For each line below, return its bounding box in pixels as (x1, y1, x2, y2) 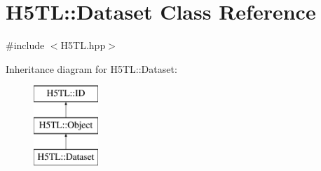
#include (6, 38, 45, 53)
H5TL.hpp (60, 38, 106, 53)
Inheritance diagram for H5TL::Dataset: (6, 61, 177, 76)
